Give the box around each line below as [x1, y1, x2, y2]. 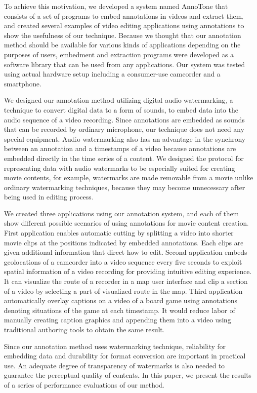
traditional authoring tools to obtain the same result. [4, 324, 165, 334]
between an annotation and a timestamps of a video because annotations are [4, 143, 236, 154]
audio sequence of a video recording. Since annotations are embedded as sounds [4, 114, 245, 124]
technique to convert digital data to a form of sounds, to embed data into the [4, 104, 238, 115]
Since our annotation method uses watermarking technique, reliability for [4, 341, 226, 351]
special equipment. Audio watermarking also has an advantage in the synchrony [4, 133, 246, 144]
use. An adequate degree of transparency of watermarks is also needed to [4, 360, 225, 370]
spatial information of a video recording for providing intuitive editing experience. [4, 266, 252, 276]
